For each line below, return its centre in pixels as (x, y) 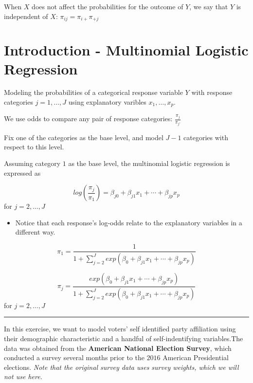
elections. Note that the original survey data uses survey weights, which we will (121, 367)
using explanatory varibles (107, 101)
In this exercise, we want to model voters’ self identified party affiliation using (120, 329)
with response (212, 92)
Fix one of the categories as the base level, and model (84, 137)
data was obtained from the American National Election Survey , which (118, 348)
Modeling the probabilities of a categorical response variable (93, 92)
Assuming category (32, 163)
